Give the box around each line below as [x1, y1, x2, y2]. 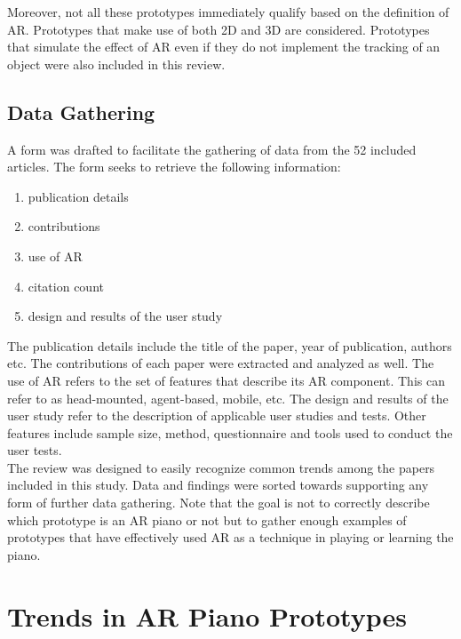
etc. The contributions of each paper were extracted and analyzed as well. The [7, 354, 434, 372]
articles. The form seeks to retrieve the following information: [7, 157, 341, 176]
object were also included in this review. [7, 54, 226, 73]
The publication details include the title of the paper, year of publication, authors [7, 336, 452, 355]
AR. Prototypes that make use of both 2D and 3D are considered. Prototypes [7, 20, 430, 38]
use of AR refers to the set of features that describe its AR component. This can [7, 371, 445, 389]
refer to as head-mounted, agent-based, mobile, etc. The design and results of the [7, 388, 449, 407]
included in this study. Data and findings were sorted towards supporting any [7, 475, 429, 494]
